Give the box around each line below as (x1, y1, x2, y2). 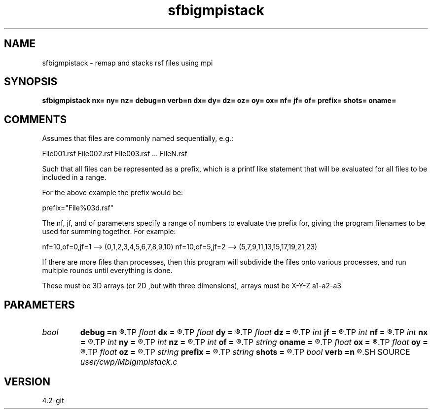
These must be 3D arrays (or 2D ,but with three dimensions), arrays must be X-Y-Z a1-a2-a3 (42, 281, 341, 290)
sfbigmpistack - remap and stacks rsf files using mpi (42, 58, 213, 67)
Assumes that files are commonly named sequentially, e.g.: (42, 134, 234, 143)
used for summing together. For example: (42, 227, 176, 236)
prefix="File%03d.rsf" (42, 204, 114, 212)
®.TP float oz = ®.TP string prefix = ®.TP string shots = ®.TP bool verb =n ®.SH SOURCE (80, 347, 410, 357)
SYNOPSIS (4, 75, 58, 88)
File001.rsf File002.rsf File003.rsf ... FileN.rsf (42, 149, 187, 158)
